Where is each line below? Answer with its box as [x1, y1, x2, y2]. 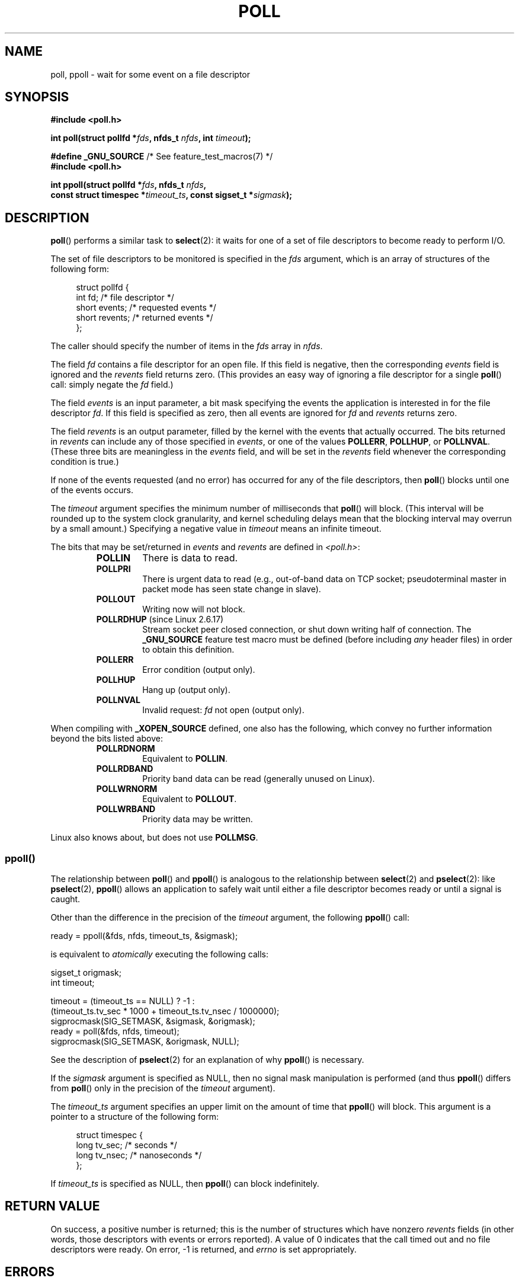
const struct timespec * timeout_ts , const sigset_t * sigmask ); [50, 190, 293, 200]
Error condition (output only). [142, 665, 255, 675]
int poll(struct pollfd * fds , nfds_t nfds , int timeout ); [50, 133, 251, 143]
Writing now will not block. [142, 604, 245, 615]
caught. [50, 894, 81, 905]
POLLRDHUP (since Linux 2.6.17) [96, 614, 224, 625]
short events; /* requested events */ [76, 302, 216, 313]
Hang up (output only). [142, 685, 230, 695]
